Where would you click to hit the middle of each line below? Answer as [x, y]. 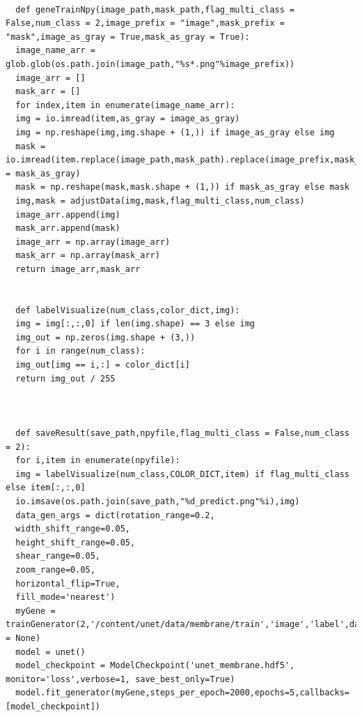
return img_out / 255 [65, 378]
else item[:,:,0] [46, 488]
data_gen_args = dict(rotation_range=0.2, [115, 515]
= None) [23, 638]
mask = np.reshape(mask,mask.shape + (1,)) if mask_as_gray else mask [182, 187]
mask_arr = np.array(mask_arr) [88, 256]
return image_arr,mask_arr [78, 269]
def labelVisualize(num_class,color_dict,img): [128, 310]
